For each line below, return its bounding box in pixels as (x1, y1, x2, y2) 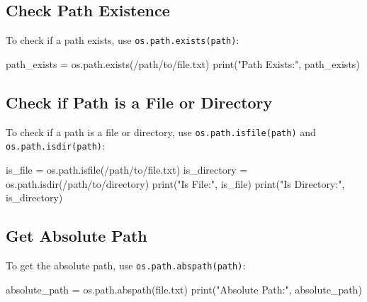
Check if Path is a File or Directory (6, 91, 273, 113)
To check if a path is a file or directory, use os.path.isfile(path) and (6, 124, 316, 139)
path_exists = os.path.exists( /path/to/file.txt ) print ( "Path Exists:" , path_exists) (6, 56, 360, 71)
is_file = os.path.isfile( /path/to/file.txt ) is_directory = (6, 162, 248, 177)
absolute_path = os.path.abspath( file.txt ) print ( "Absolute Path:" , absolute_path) (6, 281, 362, 296)
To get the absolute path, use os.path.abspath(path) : (6, 257, 246, 272)
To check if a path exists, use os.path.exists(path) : (6, 33, 239, 47)
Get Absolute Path (6, 225, 147, 247)
